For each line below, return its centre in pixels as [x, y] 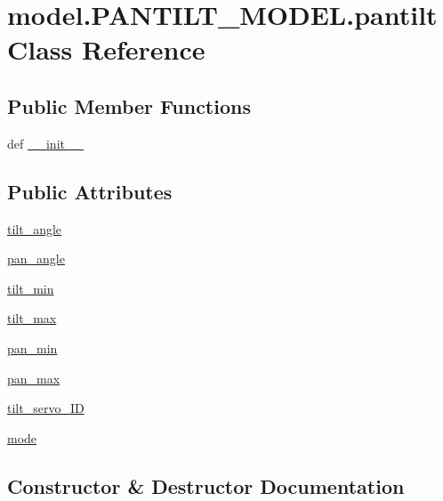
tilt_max [32, 318]
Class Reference [106, 49]
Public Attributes [90, 191]
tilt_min [31, 288]
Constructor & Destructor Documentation [206, 485]
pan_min [32, 347]
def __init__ [45, 143]
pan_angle [36, 259]
